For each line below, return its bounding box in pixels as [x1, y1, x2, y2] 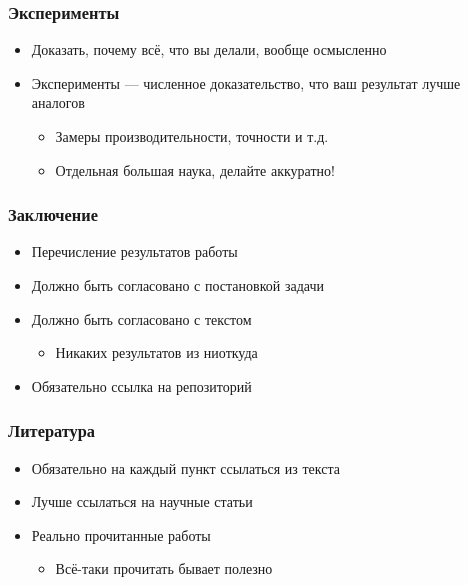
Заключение [8, 202, 98, 227]
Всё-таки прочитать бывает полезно [55, 558, 273, 579]
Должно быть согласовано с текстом [31, 308, 252, 329]
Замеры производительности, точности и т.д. [55, 126, 329, 146]
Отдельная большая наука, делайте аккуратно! [55, 159, 335, 180]
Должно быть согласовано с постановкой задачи [31, 275, 324, 295]
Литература [8, 418, 96, 443]
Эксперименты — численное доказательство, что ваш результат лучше [31, 72, 461, 93]
